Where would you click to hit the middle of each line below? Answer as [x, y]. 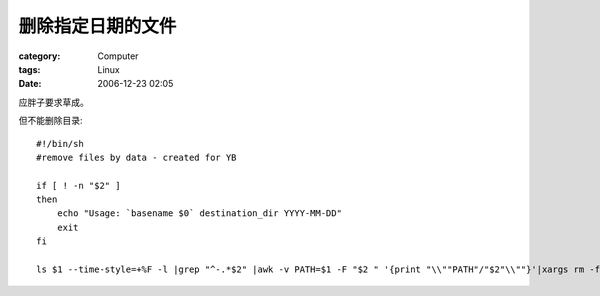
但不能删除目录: [51, 121]
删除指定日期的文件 [97, 26]
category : [39, 56]
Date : [30, 84]
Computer [118, 56]
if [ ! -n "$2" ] [78, 185]
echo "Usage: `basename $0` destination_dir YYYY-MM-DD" [199, 213]
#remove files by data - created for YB [136, 157]
